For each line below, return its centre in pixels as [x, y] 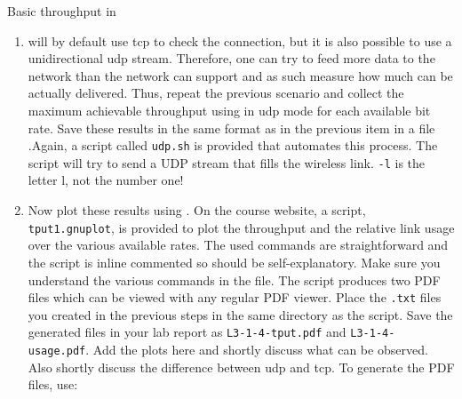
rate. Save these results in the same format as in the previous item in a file [231, 128]
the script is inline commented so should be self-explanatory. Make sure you [234, 262]
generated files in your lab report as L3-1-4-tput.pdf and [187, 332]
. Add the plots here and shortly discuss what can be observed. [257, 349]
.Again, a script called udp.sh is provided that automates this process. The [233, 145]
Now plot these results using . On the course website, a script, [197, 210]
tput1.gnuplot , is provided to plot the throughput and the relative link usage [241, 227]
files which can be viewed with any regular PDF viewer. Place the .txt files [235, 297]
